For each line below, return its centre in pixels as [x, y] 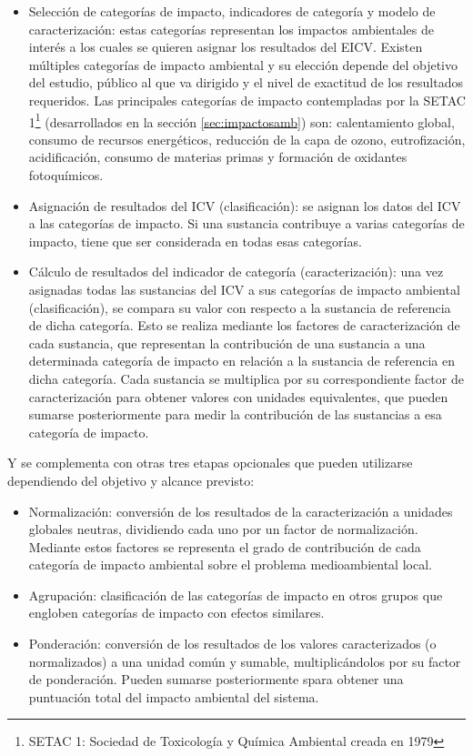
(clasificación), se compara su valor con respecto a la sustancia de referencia [240, 307]
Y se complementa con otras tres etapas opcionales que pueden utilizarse [210, 463]
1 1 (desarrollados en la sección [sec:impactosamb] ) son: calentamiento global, [242, 120]
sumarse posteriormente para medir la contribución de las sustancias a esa [235, 414]
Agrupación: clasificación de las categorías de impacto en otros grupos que [236, 595]
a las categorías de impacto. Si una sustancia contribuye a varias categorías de [247, 223]
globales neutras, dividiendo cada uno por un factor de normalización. [223, 529]
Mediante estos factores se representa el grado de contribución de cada [225, 546]
